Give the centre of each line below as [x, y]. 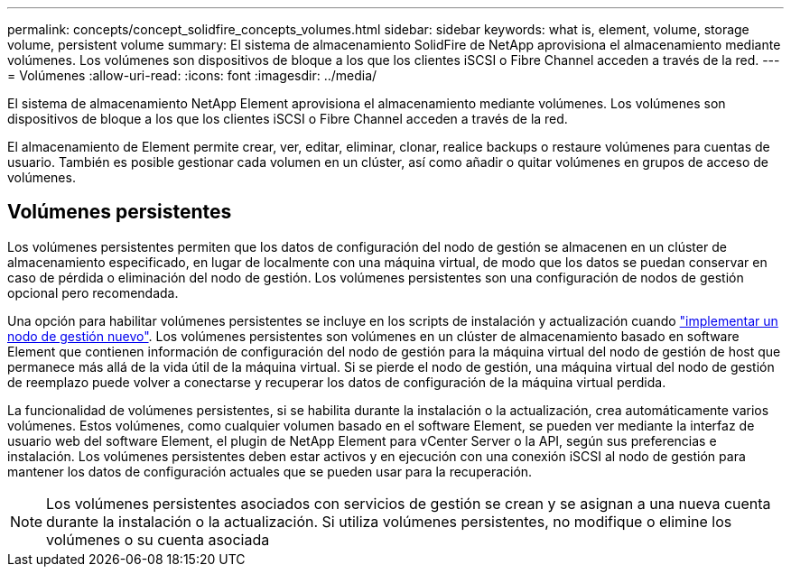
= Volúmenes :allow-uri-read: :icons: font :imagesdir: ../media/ [192, 75]
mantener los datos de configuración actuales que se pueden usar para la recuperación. [270, 471]
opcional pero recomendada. [93, 292]
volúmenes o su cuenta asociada [158, 539]
